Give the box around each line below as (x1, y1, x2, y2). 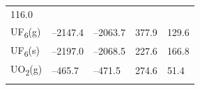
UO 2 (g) (10, 62, 43, 78)
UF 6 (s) (10, 42, 40, 59)
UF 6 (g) (10, 24, 41, 40)
